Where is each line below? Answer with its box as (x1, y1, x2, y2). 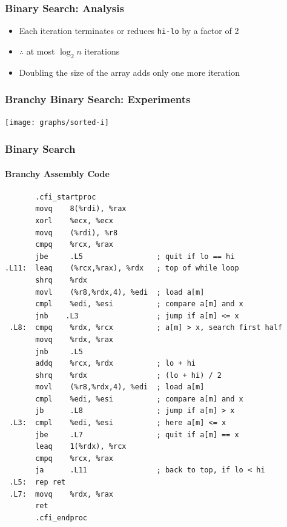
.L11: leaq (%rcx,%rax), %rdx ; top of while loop (5, 264, 239, 273)
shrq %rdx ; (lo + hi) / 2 (35, 371, 222, 380)
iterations (84, 44, 120, 57)
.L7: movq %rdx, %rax (9, 489, 113, 498)
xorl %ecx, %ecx (35, 216, 113, 225)
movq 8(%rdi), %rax (35, 204, 127, 213)
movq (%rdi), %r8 (35, 228, 118, 237)
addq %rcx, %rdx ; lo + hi (35, 359, 196, 368)
